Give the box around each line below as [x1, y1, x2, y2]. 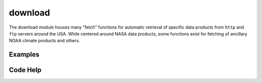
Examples [9, 50, 40, 59]
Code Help [9, 66, 42, 74]
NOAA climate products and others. [9, 38, 80, 44]
